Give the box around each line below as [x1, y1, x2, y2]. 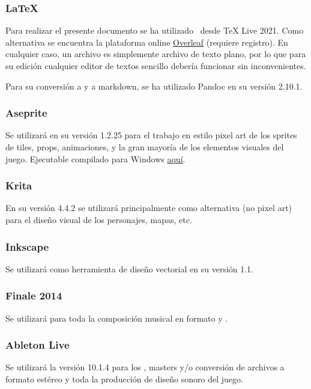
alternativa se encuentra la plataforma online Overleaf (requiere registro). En [5, 35, 288, 48]
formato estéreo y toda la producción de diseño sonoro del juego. [5, 373, 243, 385]
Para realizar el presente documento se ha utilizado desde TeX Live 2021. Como [5, 24, 304, 37]
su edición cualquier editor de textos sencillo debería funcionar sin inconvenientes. [5, 60, 306, 72]
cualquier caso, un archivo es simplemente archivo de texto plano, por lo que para [5, 47, 306, 60]
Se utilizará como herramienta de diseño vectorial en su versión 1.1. [5, 262, 254, 275]
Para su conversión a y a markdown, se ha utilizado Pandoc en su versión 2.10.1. [5, 79, 303, 92]
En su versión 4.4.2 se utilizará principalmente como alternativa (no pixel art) [5, 201, 292, 214]
